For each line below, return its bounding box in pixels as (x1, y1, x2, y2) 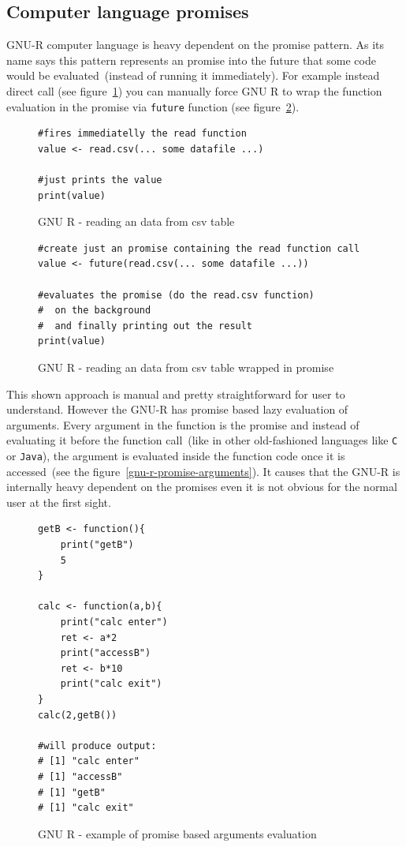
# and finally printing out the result (38, 320, 253, 332)
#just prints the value (38, 174, 162, 186)
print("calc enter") (60, 616, 168, 628)
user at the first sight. (6, 493, 111, 510)
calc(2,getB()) (38, 709, 117, 721)
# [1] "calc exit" (38, 802, 134, 814)
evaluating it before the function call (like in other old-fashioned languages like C (6, 432, 398, 448)
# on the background (38, 305, 151, 317)
